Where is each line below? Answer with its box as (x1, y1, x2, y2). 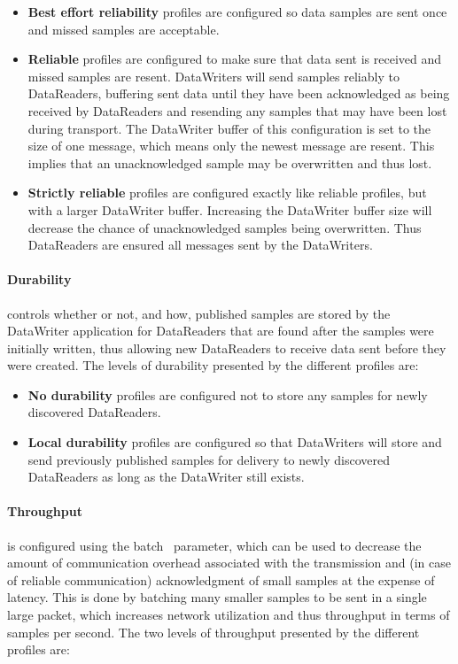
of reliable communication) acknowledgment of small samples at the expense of (7, 570, 435, 589)
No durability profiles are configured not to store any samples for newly (27, 385, 428, 404)
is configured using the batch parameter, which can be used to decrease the (7, 536, 422, 554)
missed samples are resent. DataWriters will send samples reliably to (27, 66, 400, 85)
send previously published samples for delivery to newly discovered (27, 450, 390, 468)
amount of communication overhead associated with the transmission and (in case (7, 553, 452, 572)
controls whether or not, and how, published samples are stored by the (7, 304, 391, 322)
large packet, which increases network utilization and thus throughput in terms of (7, 606, 450, 624)
